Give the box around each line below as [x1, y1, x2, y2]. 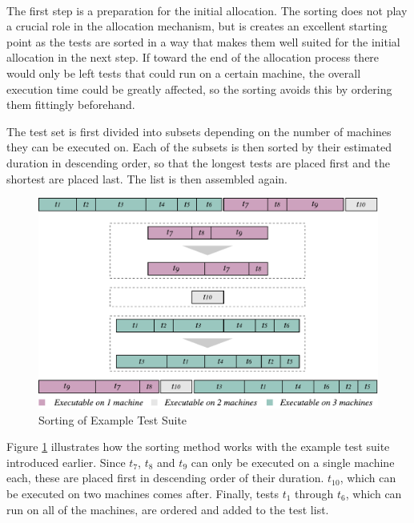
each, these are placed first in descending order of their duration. [6, 469, 324, 486]
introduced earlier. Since [6, 453, 126, 470]
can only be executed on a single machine [191, 453, 395, 470]
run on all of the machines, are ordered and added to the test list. [6, 501, 329, 517]
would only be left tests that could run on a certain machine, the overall [6, 64, 361, 81]
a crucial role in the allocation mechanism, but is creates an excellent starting [6, 18, 388, 34]
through [295, 485, 334, 502]
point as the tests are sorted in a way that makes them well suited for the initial [6, 33, 400, 50]
